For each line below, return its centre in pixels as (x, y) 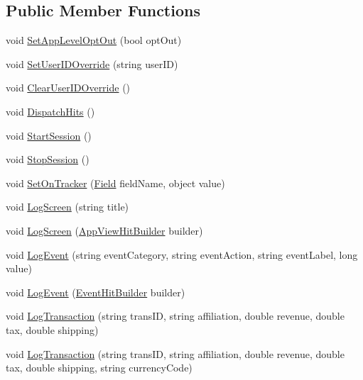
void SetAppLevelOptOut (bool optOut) (94, 40)
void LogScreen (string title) (67, 207)
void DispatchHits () (50, 111)
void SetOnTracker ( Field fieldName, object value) (115, 183)
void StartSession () (49, 135)
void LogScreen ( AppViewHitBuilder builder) (104, 230)
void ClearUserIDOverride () (68, 88)
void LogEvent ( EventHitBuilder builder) (96, 292)
